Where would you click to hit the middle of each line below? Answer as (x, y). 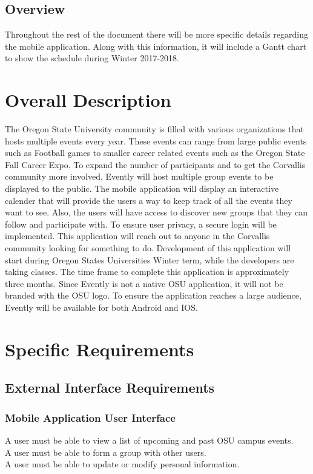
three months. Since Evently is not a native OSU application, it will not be (144, 283)
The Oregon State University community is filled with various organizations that (154, 129)
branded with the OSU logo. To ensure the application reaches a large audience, (153, 295)
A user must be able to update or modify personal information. (122, 464)
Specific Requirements (100, 349)
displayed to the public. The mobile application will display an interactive (142, 188)
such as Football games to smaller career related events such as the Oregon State (155, 153)
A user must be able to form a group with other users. (106, 452)
